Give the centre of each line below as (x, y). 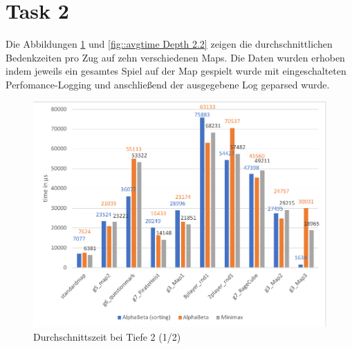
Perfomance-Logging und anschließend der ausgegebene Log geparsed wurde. (168, 84)
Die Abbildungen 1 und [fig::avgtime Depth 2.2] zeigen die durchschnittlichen (169, 44)
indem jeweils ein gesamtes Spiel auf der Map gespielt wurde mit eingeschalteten (176, 71)
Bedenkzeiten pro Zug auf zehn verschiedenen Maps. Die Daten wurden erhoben (175, 57)
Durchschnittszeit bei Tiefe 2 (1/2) (107, 336)
